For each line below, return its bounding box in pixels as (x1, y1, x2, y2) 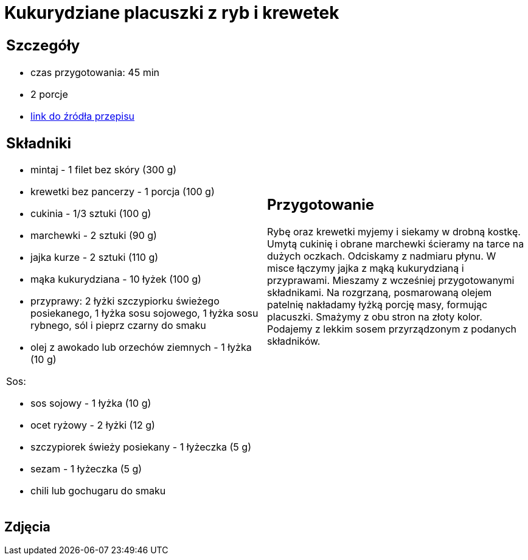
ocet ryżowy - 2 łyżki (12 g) (30, 419, 155, 432)
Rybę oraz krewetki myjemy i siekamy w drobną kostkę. (267, 226, 521, 238)
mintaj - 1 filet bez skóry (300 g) (30, 164, 177, 176)
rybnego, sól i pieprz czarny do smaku (30, 319, 206, 332)
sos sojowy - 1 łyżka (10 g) (30, 397, 151, 410)
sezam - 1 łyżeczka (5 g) (30, 463, 142, 475)
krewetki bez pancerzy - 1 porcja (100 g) (30, 185, 215, 198)
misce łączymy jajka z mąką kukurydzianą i (267, 262, 464, 275)
